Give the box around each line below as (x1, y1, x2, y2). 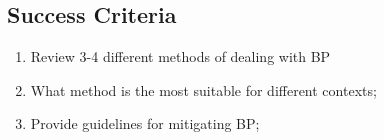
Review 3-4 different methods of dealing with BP (30, 46, 331, 67)
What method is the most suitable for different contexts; (30, 79, 377, 100)
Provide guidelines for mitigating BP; (30, 113, 260, 134)
